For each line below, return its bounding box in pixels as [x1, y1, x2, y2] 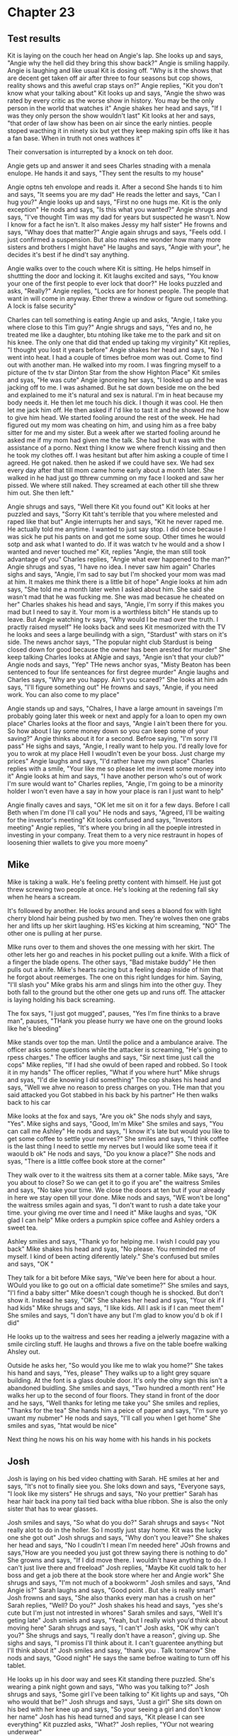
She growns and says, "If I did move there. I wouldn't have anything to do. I [7, 1555, 227, 1564]
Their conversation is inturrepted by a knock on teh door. [7, 148, 174, 156]
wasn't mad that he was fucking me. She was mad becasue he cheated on [7, 593, 225, 601]
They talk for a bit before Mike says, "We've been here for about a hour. [7, 1273, 217, 1282]
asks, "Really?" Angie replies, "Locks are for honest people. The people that [7, 287, 229, 295]
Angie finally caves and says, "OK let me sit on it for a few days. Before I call [7, 801, 230, 809]
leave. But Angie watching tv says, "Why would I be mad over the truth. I [7, 615, 218, 623]
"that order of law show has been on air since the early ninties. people [7, 119, 212, 127]
